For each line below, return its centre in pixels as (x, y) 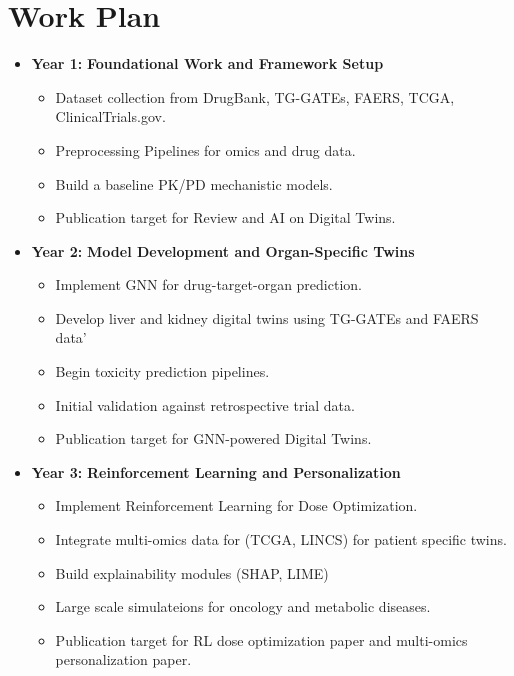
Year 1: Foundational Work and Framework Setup (207, 63)
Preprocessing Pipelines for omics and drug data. (205, 149)
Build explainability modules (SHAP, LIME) (192, 572)
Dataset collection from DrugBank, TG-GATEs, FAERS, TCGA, (255, 96)
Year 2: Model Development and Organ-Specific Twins (223, 250)
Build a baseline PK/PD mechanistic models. (194, 183)
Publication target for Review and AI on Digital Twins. (225, 217)
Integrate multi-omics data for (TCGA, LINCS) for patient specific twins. (281, 539)
